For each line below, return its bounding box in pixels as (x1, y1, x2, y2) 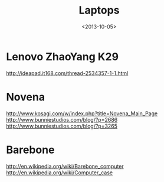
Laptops (78, 4, 120, 17)
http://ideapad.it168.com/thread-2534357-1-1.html (6, 69, 129, 77)
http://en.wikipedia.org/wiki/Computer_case (6, 169, 113, 176)
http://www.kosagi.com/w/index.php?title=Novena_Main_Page (6, 110, 158, 117)
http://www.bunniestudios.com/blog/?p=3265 (6, 122, 118, 129)
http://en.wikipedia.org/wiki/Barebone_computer (6, 162, 124, 170)
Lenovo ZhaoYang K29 (6, 50, 119, 63)
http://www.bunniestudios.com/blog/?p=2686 (6, 116, 118, 123)
